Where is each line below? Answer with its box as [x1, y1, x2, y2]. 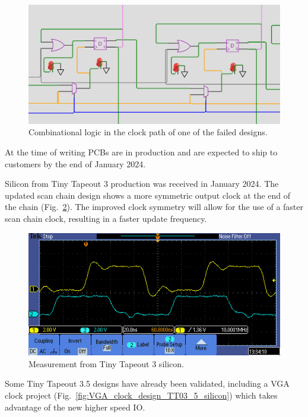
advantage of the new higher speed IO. [5, 400, 145, 413]
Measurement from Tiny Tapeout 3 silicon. [28, 357, 184, 370]
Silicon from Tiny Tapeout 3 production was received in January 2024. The [5, 177, 279, 190]
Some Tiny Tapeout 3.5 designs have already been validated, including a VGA [5, 377, 290, 390]
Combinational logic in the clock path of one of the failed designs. [28, 126, 268, 138]
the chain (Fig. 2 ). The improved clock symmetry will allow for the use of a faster [5, 200, 304, 213]
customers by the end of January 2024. [5, 157, 146, 170]
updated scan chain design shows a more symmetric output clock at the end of [5, 189, 291, 201]
